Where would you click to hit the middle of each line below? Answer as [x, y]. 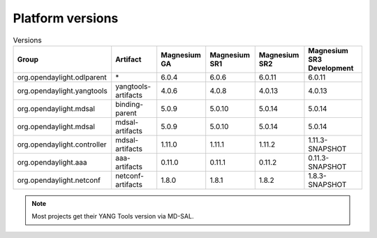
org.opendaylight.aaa [52, 162]
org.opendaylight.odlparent [62, 77]
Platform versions [66, 18]
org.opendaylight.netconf [59, 180]
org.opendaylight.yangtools [62, 91]
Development [331, 68]
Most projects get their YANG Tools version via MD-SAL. [113, 216]
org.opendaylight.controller [62, 144]
